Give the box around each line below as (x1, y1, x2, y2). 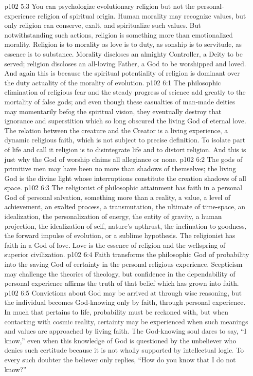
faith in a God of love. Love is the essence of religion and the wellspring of (4, 239, 226, 250)
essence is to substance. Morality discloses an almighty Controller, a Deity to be (4, 48, 243, 59)
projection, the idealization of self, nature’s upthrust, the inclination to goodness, (4, 220, 247, 231)
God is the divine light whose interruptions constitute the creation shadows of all (4, 173, 246, 183)
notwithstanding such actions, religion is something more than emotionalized (4, 29, 233, 40)
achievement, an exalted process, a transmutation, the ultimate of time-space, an (4, 201, 246, 212)
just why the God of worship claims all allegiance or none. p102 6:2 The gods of (4, 154, 242, 164)
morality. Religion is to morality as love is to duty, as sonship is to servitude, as (4, 39, 242, 49)
